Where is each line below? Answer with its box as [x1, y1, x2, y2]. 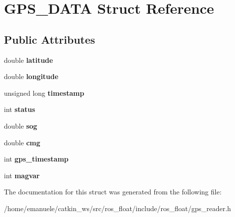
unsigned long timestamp [4, 87, 85, 98]
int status [4, 104, 35, 114]
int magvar [4, 170, 40, 180]
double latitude [4, 54, 53, 65]
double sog [4, 120, 37, 131]
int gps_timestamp [4, 154, 69, 164]
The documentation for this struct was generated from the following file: [4, 187, 222, 197]
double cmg [4, 137, 40, 147]
